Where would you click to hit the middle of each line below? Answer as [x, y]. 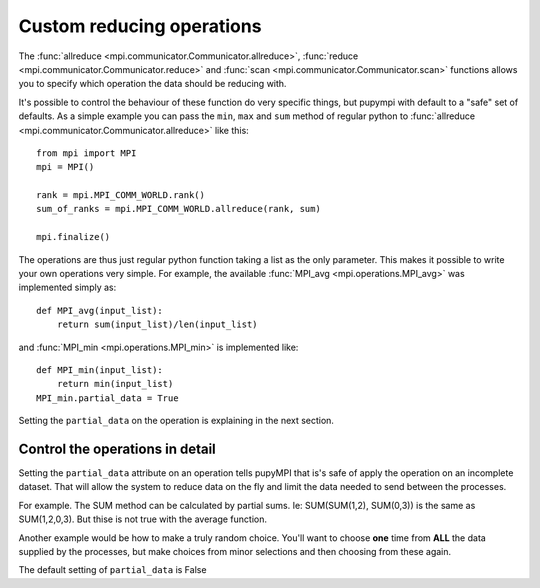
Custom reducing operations [140, 26]
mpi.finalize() [73, 237]
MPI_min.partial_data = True [107, 398]
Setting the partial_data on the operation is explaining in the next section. [176, 421]
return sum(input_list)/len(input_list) [157, 324]
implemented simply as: [67, 287]
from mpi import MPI [86, 153]
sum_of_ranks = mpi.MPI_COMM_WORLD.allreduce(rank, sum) [179, 209]
